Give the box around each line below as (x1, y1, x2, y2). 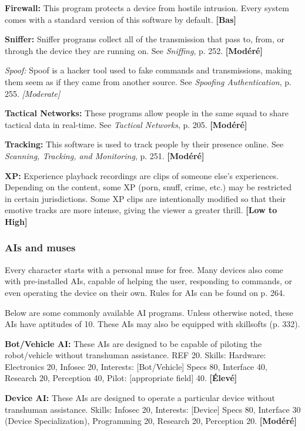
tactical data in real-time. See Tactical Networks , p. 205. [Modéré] (5, 118, 247, 130)
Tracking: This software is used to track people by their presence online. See (5, 138, 284, 150)
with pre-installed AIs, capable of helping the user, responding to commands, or (5, 275, 293, 287)
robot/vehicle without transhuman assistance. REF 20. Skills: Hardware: (5, 349, 266, 361)
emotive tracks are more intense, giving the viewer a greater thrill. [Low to (5, 204, 277, 216)
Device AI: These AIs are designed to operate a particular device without (5, 392, 275, 404)
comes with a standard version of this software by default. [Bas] (5, 13, 237, 25)
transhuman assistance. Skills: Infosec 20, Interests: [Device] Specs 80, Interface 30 (5, 403, 301, 415)
